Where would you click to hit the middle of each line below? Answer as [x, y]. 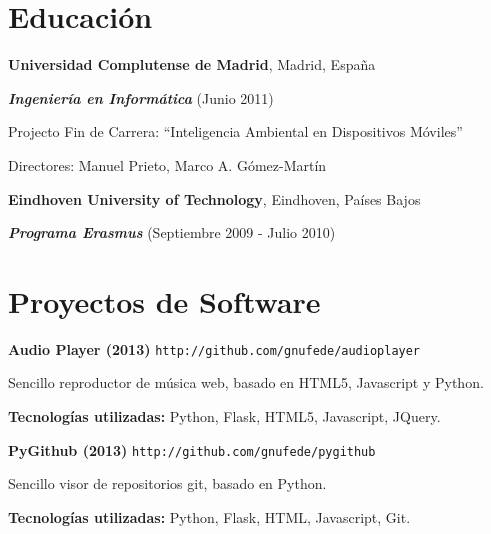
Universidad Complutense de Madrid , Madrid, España [192, 64]
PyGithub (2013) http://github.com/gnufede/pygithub [192, 449]
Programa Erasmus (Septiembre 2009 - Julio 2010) [172, 232]
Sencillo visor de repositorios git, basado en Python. [167, 483]
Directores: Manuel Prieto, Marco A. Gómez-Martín [167, 164]
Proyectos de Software [164, 300]
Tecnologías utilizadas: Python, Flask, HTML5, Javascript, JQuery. [224, 416]
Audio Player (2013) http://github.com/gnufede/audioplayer [214, 348]
